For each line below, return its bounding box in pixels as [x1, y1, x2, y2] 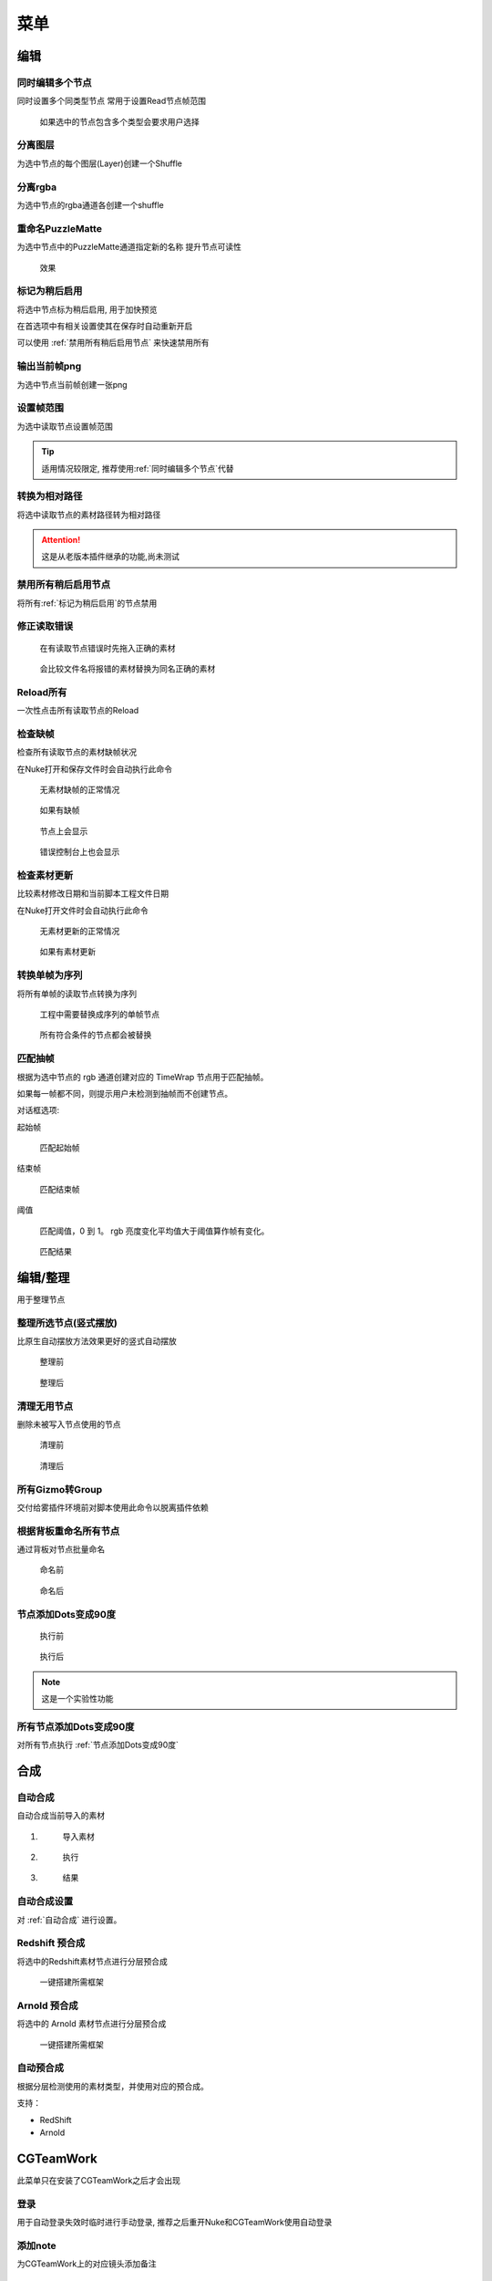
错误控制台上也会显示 [39, 847, 120, 858]
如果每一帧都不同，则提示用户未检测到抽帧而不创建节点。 [16, 1088, 232, 1099]
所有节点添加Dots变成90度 [16, 1720, 135, 1733]
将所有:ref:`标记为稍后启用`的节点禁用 [16, 598, 158, 609]
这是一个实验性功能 [41, 1693, 114, 1703]
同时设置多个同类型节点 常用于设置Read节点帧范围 [16, 96, 207, 107]
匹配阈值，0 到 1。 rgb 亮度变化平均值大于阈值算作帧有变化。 [39, 1225, 270, 1236]
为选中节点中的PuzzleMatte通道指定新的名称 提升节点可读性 [16, 242, 241, 253]
